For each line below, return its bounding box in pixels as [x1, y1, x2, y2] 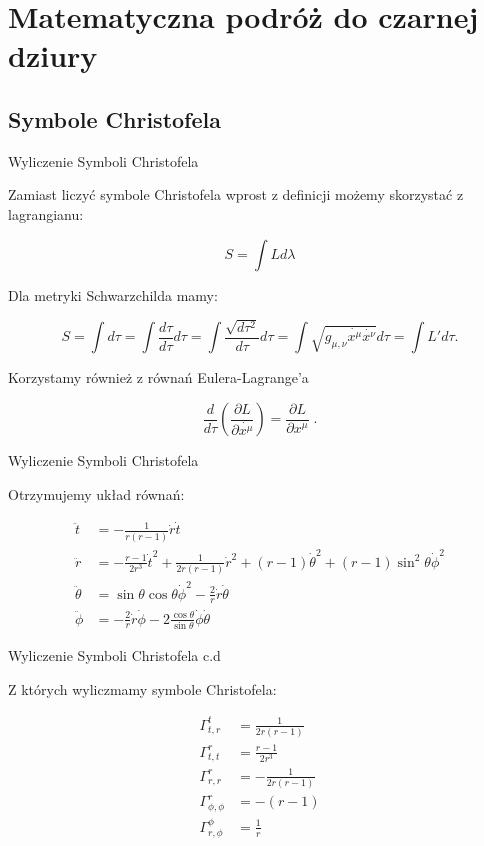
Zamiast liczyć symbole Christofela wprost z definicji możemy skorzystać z [8, 184, 464, 205]
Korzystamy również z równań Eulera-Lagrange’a [8, 367, 309, 388]
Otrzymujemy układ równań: [8, 483, 185, 504]
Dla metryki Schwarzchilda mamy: [8, 284, 218, 305]
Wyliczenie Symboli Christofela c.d [8, 644, 221, 665]
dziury [8, 35, 98, 76]
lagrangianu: [8, 203, 84, 224]
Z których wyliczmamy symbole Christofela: [8, 678, 277, 699]
